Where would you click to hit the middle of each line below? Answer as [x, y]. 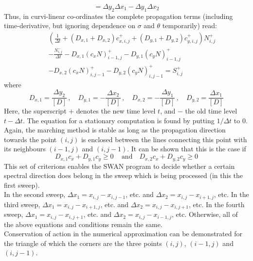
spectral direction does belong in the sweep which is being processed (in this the [124, 175]
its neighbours [25, 149]
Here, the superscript [35, 111]
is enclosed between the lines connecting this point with [164, 139]
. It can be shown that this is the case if [187, 149]
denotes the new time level [116, 111]
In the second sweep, [35, 194]
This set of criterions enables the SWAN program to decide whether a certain [119, 166]
